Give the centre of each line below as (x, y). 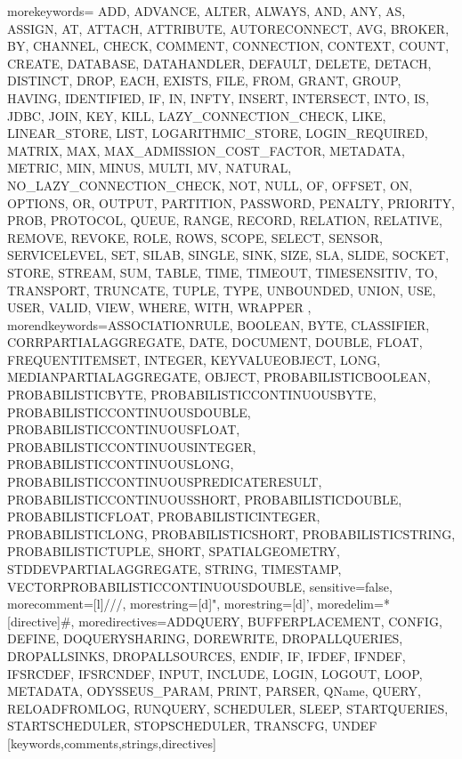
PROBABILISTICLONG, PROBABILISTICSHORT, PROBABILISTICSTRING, (231, 533)
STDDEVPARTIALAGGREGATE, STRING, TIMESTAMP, (174, 569)
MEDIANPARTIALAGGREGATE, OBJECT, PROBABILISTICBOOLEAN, (219, 377)
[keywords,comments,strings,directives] (112, 743)
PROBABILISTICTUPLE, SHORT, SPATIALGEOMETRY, (174, 551)
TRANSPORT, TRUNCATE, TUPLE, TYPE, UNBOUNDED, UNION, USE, (222, 290)
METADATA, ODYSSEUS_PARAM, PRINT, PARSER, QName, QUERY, (214, 691)
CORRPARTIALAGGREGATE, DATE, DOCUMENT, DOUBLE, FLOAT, (215, 342)
